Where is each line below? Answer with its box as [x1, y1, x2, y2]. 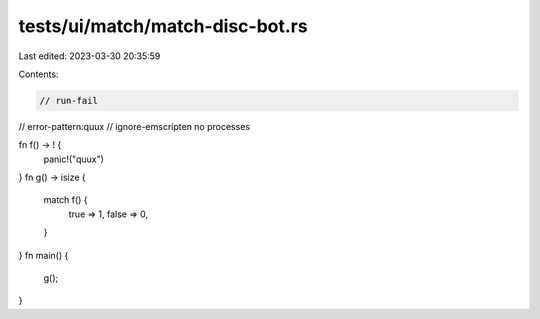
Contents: [18, 68, 59, 80]
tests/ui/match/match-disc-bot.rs [18, 15, 309, 37]
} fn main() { [18, 249, 69, 261]
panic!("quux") [43, 153, 105, 165]
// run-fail [39, 95, 99, 106]
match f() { [43, 194, 89, 206]
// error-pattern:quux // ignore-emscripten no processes [18, 120, 250, 132]
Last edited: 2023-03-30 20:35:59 [18, 50, 161, 62]
